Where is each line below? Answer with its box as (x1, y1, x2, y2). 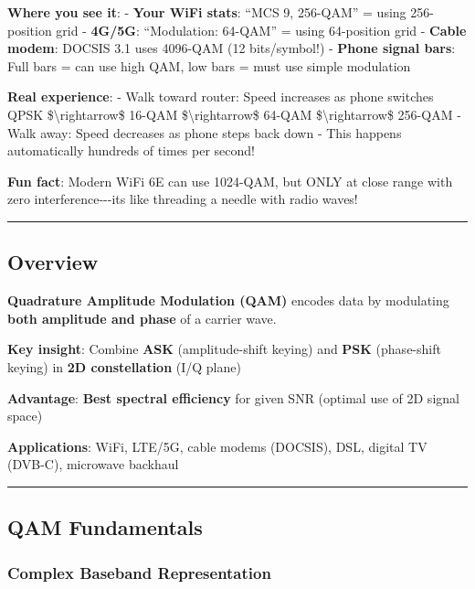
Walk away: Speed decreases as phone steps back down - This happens (7, 123, 402, 142)
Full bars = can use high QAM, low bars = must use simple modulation (7, 56, 411, 75)
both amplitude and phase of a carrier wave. (7, 308, 277, 327)
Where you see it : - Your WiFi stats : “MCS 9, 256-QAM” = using (7, 3, 406, 21)
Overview (7, 248, 99, 276)
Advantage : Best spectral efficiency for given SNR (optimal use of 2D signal (7, 388, 459, 407)
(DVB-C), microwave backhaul (7, 455, 179, 474)
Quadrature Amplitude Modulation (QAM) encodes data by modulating (7, 291, 449, 310)
